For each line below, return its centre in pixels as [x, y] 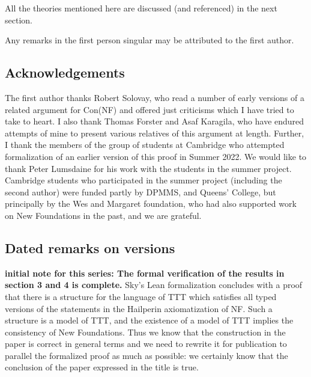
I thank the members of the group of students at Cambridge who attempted [145, 145]
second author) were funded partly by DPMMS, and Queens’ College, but [140, 192]
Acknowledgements [65, 72]
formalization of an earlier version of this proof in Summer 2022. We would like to [156, 156]
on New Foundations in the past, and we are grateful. [103, 215]
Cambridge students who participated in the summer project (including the [143, 180]
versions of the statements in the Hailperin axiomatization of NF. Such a [139, 308]
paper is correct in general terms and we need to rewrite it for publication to [146, 344]
